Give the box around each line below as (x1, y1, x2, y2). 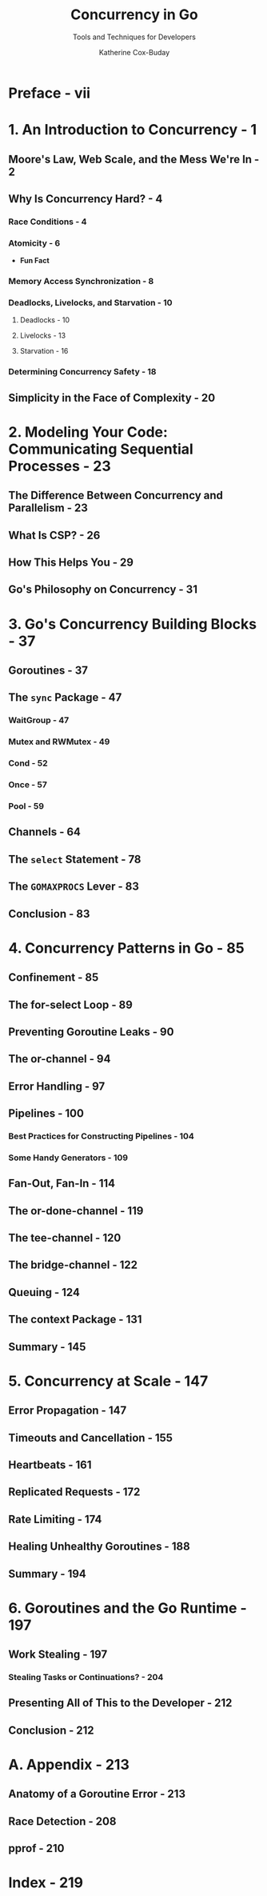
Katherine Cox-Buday (98, 47, 170, 57)
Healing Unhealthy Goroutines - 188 (8, 1540, 190, 1554)
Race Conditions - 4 (8, 216, 87, 227)
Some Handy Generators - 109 (8, 1152, 129, 1163)
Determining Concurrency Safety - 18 (8, 366, 157, 378)
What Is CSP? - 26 (8, 528, 101, 542)
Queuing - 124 (8, 1286, 80, 1299)
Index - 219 (8, 1874, 84, 1892)
